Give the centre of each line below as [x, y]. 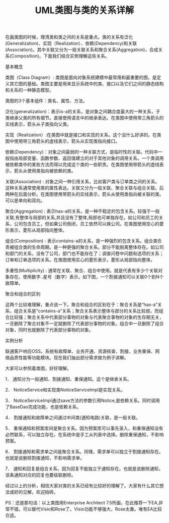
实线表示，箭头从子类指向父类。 [38, 124]
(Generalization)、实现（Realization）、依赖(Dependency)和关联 [71, 43]
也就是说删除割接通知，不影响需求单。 [45, 458]
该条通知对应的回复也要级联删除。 [40, 475]
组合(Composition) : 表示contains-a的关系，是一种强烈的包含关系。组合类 [81, 241]
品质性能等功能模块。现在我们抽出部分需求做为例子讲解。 [69, 358]
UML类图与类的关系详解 [84, 10]
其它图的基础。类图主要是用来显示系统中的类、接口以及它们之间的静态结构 [87, 84]
